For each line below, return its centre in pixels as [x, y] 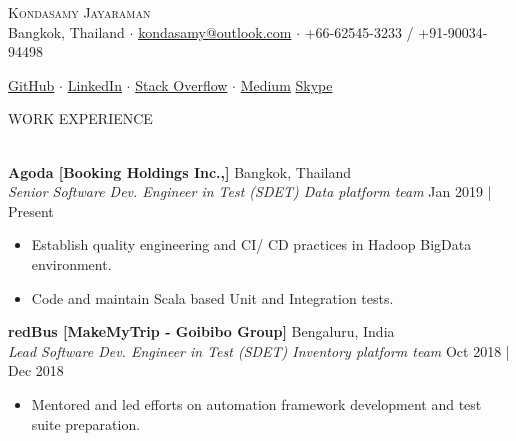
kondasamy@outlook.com [215, 31]
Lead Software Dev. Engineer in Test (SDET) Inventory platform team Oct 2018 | [259, 350]
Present [31, 210]
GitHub [31, 84]
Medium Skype [286, 84]
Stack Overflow [181, 84]
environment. [71, 263]
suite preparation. [86, 423]
